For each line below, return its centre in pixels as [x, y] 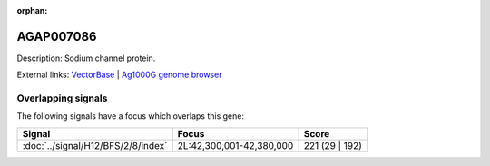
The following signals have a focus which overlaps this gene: [131, 116]
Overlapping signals [62, 98]
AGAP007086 [57, 36]
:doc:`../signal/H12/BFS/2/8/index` [95, 145]
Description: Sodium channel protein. [86, 58]
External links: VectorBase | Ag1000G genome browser [119, 75]
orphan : [32, 10]
